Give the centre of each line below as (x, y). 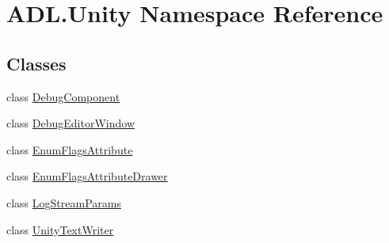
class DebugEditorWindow (71, 123)
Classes (36, 63)
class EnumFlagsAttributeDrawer (87, 176)
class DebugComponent (63, 96)
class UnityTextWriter (60, 229)
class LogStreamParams (64, 202)
